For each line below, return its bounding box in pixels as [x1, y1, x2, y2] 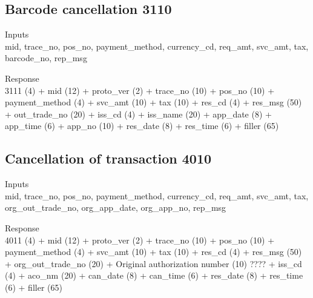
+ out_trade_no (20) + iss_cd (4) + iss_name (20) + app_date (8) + [5, 107, 272, 120]
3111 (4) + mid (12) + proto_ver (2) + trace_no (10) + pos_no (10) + [5, 84, 275, 96]
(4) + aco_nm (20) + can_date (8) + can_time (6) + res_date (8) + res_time [5, 269, 303, 282]
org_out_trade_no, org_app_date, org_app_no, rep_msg [5, 201, 226, 214]
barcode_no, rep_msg [5, 51, 87, 64]
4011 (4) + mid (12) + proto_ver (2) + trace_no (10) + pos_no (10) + [5, 233, 275, 246]
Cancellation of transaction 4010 [5, 149, 212, 168]
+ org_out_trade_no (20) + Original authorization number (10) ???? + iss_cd [5, 257, 302, 270]
